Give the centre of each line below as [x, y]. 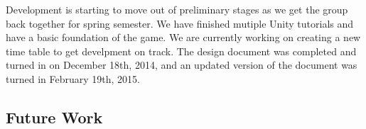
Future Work [54, 117]
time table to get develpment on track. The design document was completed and [181, 51]
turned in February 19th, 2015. [73, 78]
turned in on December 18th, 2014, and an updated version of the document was [182, 65]
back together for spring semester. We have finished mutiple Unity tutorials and [180, 23]
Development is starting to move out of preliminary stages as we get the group [177, 9]
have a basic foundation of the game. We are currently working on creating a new [183, 37]
